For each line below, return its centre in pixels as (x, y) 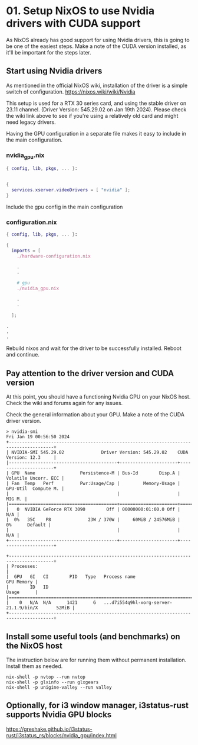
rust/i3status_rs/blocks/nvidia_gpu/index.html (61, 735)
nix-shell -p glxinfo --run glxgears (52, 682)
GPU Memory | (22, 582)
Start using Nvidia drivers (54, 71)
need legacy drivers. (31, 122)
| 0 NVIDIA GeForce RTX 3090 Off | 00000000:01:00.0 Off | (93, 510)
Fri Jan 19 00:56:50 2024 (38, 437)
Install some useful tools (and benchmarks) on (93, 636)
